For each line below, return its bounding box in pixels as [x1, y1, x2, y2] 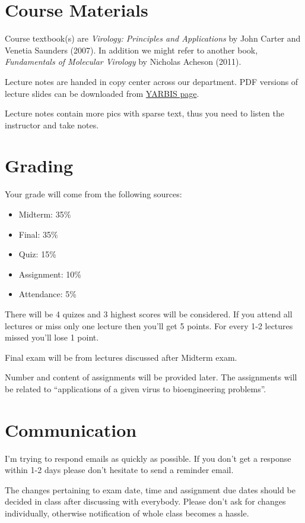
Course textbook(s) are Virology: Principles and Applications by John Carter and [5, 32, 301, 45]
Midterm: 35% [18, 208, 71, 220]
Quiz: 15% [18, 248, 56, 260]
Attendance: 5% [18, 288, 77, 300]
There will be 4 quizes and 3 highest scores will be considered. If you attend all [5, 307, 293, 320]
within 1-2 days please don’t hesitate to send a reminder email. [5, 464, 234, 476]
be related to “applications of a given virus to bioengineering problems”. [5, 382, 266, 395]
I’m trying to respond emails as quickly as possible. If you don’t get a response [5, 452, 291, 464]
